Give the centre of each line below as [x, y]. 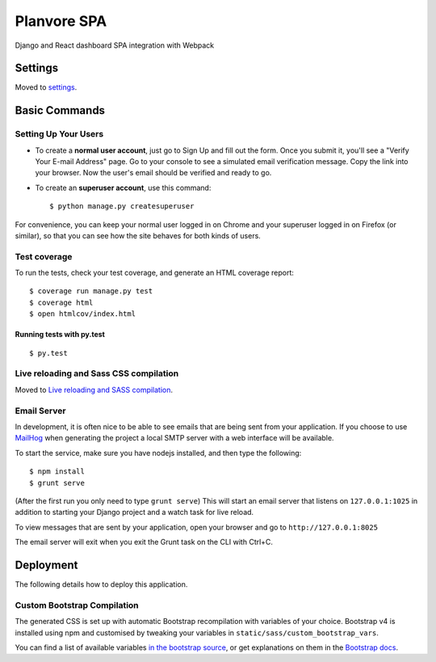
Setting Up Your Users [59, 134]
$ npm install [57, 472]
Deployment [46, 565]
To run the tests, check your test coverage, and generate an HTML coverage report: [155, 273]
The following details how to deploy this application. [101, 584]
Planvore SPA [61, 21]
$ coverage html [61, 302]
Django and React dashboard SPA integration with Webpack [115, 45]
